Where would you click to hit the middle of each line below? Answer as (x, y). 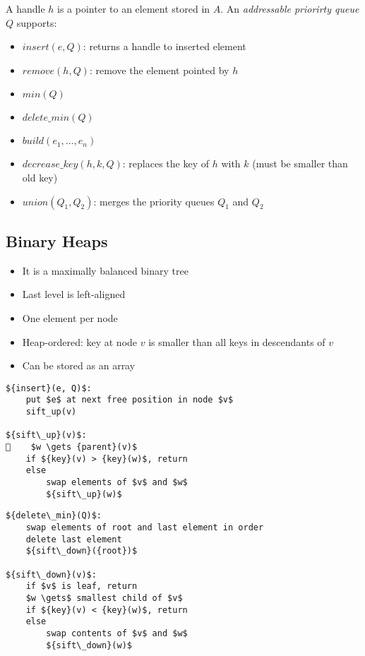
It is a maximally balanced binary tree (105, 270)
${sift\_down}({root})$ (82, 551)
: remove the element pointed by (159, 70)
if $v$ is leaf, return (82, 586)
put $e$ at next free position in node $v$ (130, 400)
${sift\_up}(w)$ (84, 494)
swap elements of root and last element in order (145, 527)
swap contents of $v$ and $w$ (117, 633)
